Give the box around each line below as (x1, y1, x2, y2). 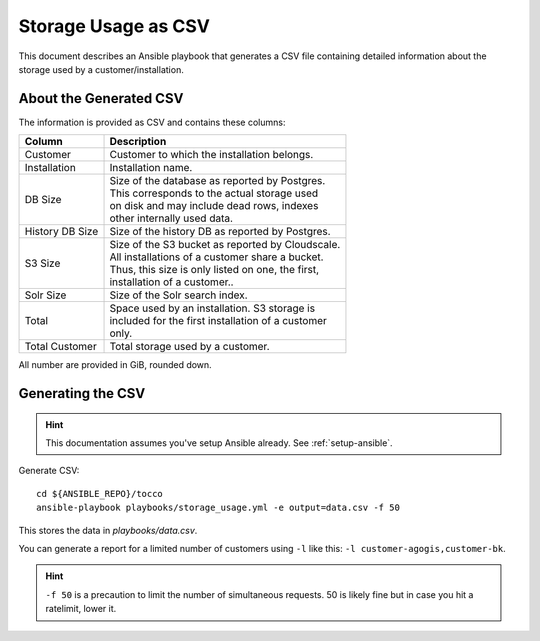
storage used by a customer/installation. (18, 63, 184, 75)
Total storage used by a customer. (109, 340, 270, 354)
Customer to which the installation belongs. (109, 148, 314, 162)
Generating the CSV (18, 385, 146, 402)
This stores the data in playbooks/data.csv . (18, 524, 198, 536)
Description (109, 135, 167, 149)
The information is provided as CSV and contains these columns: (18, 116, 286, 128)
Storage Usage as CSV (18, 15, 210, 37)
